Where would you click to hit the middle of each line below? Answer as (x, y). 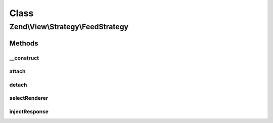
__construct (24, 58)
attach (17, 72)
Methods (24, 43)
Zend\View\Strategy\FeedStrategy (69, 27)
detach (18, 85)
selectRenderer (29, 98)
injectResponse (29, 111)
